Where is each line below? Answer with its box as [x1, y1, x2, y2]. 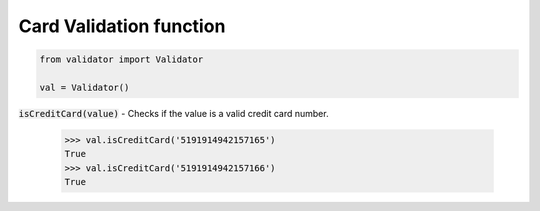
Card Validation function [18, 15, 226, 37]
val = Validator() [39, 81, 130, 93]
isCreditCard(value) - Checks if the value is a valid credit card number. [18, 107, 329, 119]
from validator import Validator [39, 54, 204, 65]
